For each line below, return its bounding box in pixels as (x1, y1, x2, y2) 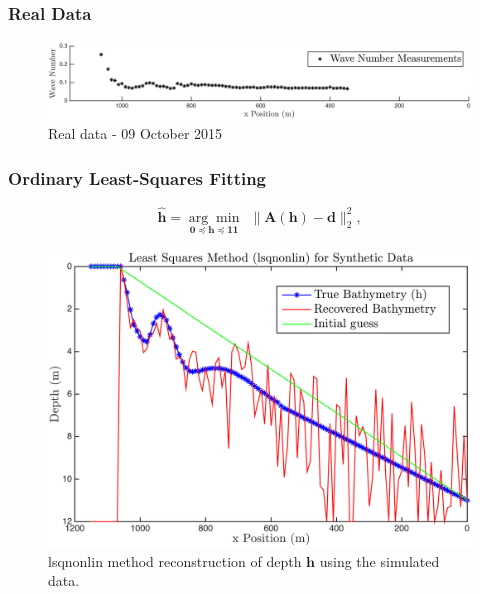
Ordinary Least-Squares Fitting (8, 166, 267, 190)
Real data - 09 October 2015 (48, 123, 223, 144)
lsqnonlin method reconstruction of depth (48, 550, 302, 571)
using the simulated (319, 550, 440, 571)
